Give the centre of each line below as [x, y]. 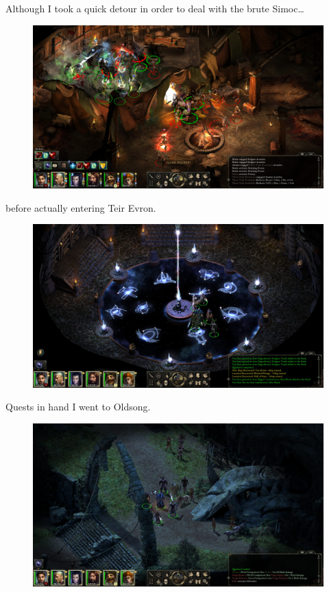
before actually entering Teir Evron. [81, 207]
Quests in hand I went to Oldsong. [78, 407]
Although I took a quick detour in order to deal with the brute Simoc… [155, 8]
